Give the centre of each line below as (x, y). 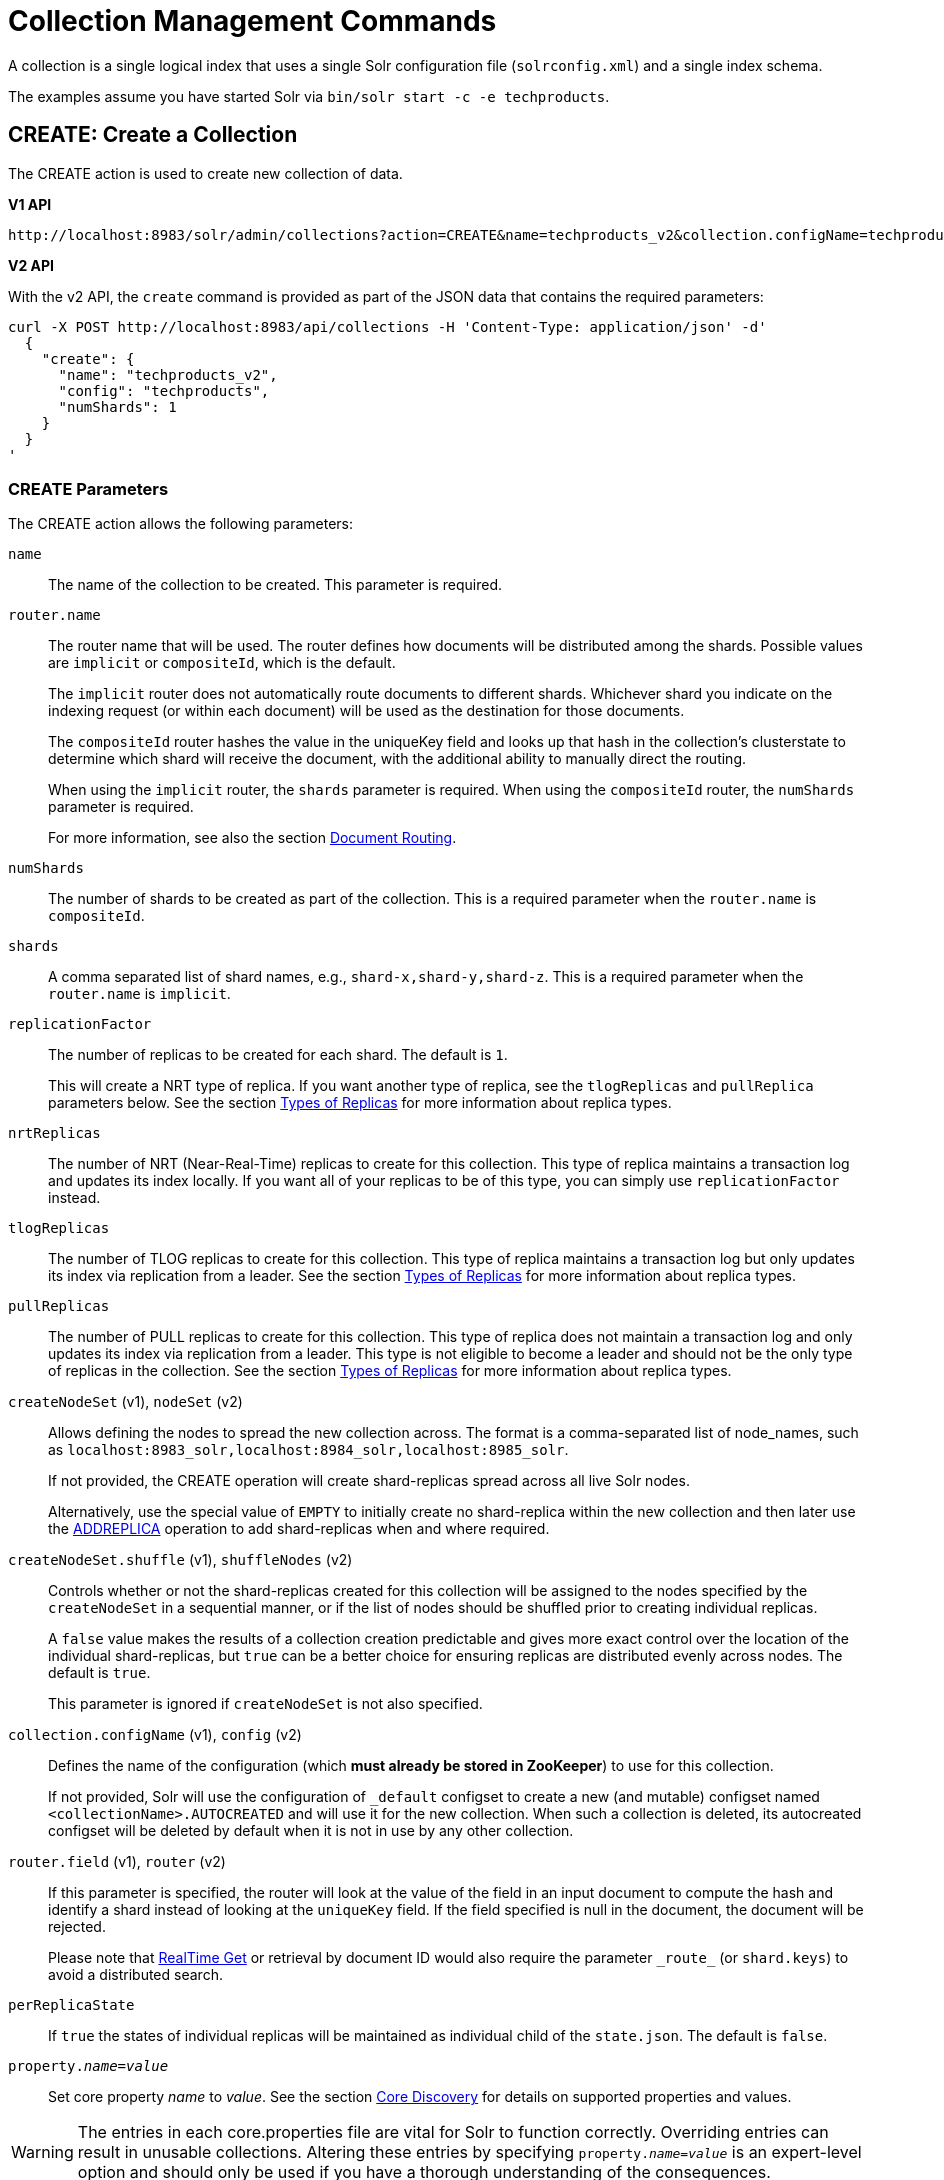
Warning (42, 2152)
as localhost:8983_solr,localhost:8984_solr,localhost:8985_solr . (308, 1450)
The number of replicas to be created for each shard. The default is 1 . (278, 1055)
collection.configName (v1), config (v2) (155, 1735)
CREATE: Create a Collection (153, 135)
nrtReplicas (54, 1133)
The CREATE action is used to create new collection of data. (205, 173)
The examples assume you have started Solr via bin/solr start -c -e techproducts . (309, 96)
